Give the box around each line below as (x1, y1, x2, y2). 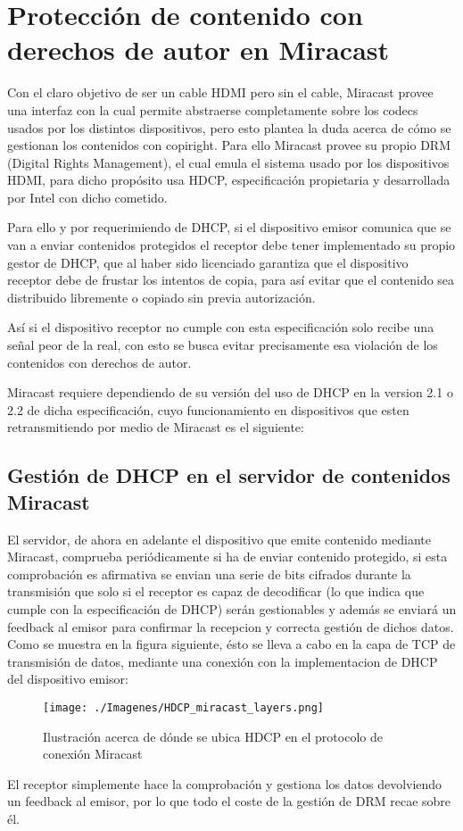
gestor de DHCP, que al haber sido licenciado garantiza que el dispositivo (7, 253, 409, 271)
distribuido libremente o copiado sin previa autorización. (7, 287, 316, 306)
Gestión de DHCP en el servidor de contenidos (7, 461, 451, 489)
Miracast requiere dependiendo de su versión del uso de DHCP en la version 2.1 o (7, 383, 453, 402)
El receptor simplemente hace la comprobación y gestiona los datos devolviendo (7, 774, 442, 793)
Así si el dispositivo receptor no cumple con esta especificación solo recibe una (7, 318, 434, 337)
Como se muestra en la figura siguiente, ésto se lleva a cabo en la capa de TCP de (7, 635, 456, 653)
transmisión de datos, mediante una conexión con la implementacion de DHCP (7, 652, 438, 670)
